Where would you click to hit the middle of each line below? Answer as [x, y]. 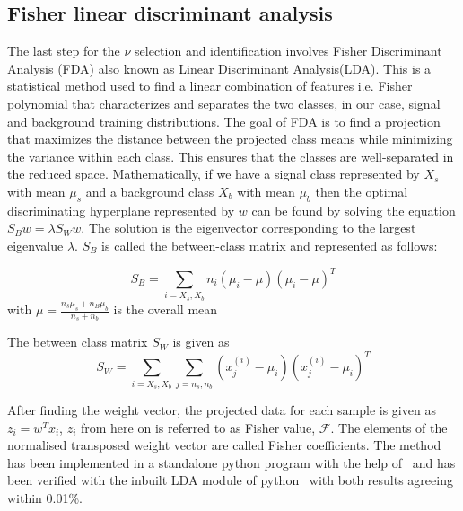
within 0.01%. [45, 498]
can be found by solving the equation [354, 210]
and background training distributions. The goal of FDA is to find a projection [224, 121]
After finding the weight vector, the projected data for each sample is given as [222, 410]
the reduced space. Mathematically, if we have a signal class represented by [214, 174]
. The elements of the [389, 427]
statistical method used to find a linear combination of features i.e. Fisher [210, 86]
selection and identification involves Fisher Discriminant [288, 51]
